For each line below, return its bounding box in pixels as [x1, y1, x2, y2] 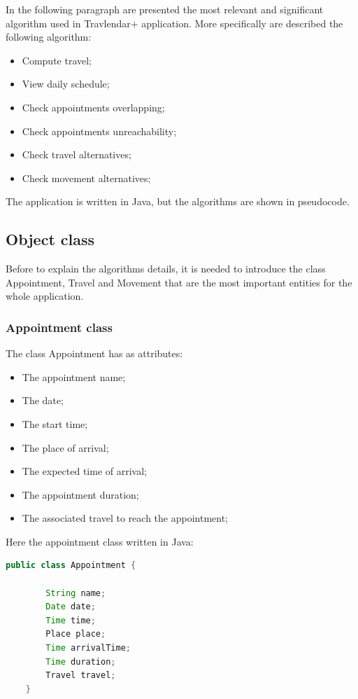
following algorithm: [6, 29, 92, 44]
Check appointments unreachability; [22, 123, 177, 138]
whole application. [6, 289, 84, 303]
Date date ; [45, 602, 96, 612]
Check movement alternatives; [22, 170, 151, 185]
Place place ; [45, 629, 106, 639]
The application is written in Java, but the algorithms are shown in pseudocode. [6, 194, 350, 209]
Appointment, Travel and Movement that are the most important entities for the [6, 275, 352, 289]
